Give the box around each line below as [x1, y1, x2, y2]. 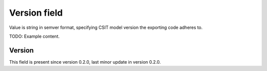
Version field [9, 7, 63, 18]
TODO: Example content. [9, 33, 60, 39]
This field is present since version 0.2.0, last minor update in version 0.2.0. [9, 59, 161, 65]
